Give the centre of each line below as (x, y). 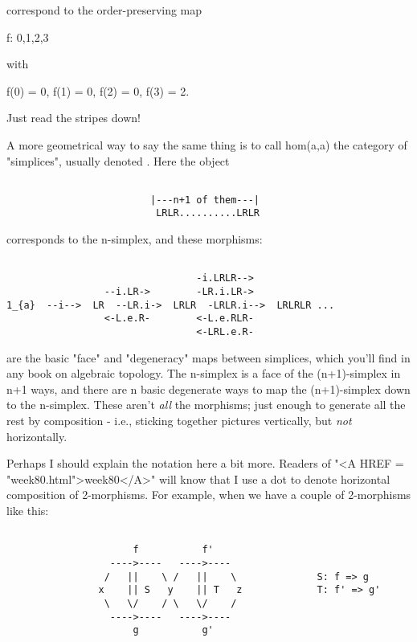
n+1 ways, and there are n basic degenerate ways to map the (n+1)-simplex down (208, 388)
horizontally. (37, 436)
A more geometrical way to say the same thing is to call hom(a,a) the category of (207, 144)
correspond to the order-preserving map (104, 10)
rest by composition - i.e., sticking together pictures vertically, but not (179, 421)
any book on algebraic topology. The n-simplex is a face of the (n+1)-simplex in (204, 373)
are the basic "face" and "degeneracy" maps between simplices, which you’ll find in (208, 357)
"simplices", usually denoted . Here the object (118, 160)
